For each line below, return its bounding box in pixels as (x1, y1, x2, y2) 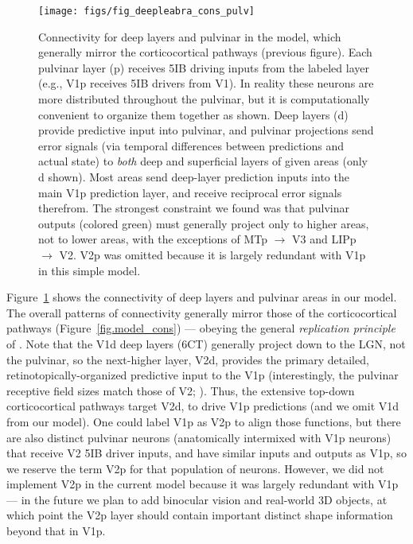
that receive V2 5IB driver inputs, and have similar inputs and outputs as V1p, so (6, 445, 407, 461)
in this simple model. (38, 262, 141, 278)
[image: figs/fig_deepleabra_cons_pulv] (38, 6, 255, 17)
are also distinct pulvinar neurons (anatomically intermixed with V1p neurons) (6, 429, 392, 445)
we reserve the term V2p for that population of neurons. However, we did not (6, 460, 384, 476)
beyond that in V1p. (6, 523, 106, 539)
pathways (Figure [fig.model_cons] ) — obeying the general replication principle (6, 320, 395, 336)
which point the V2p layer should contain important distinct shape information (6, 507, 393, 523)
